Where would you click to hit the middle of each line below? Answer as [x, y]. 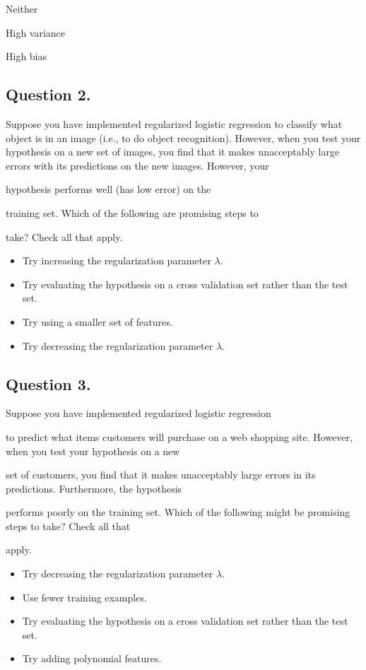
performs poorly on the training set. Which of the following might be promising [178, 512]
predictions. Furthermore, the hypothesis [94, 488]
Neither [22, 8]
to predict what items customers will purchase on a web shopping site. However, [179, 436]
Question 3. [48, 383]
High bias [26, 56]
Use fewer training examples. [84, 597]
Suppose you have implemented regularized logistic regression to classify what [174, 123]
